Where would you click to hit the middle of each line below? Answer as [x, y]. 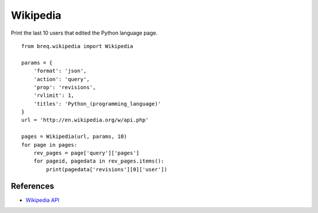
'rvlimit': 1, [54, 96]
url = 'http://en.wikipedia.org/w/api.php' [85, 120]
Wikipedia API [43, 200]
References [32, 186]
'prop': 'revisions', [65, 87]
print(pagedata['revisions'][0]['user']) [107, 169]
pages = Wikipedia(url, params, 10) [74, 137]
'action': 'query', [62, 79]
